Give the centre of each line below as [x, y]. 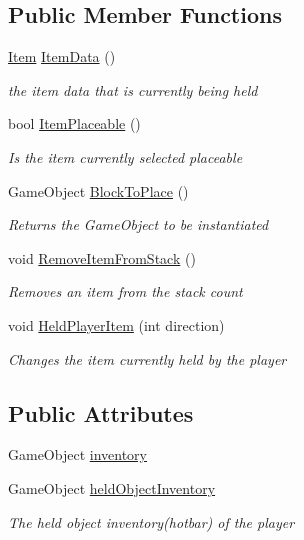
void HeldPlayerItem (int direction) [116, 324]
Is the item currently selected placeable [125, 156]
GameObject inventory [77, 454]
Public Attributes [101, 412]
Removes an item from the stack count [125, 291]
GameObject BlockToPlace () [98, 190]
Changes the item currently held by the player [147, 358]
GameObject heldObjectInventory [112, 487]
